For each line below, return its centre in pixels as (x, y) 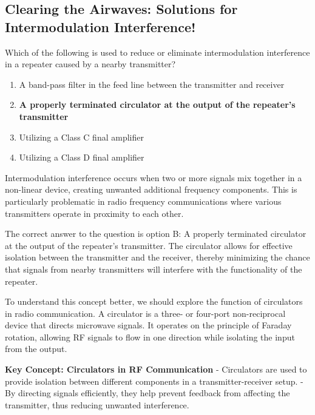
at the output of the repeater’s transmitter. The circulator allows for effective (149, 245)
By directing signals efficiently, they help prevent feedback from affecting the (147, 393)
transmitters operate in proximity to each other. (94, 213)
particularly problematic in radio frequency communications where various (143, 201)
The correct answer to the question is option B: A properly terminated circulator (156, 234)
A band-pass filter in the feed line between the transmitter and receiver (152, 84)
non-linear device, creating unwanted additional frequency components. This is (151, 189)
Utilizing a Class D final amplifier (82, 157)
